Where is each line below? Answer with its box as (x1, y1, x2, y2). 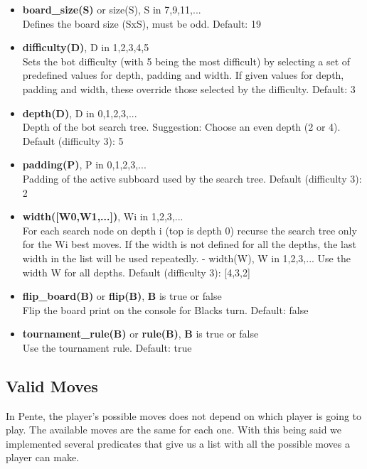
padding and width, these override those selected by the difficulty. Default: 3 (22, 81, 356, 96)
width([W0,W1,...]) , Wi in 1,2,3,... (22, 209, 183, 224)
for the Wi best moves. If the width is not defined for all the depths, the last (22, 237, 356, 252)
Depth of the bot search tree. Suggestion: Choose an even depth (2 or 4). (22, 119, 341, 134)
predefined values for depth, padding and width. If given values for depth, (22, 68, 344, 82)
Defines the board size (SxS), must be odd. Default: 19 (22, 16, 261, 31)
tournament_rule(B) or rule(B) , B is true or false (22, 326, 259, 341)
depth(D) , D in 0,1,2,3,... (22, 105, 137, 120)
